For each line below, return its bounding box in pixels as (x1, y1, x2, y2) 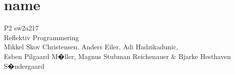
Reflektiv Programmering (4, 32, 79, 42)
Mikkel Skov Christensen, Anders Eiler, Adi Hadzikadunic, (4, 42, 178, 52)
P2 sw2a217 (4, 23, 39, 33)
